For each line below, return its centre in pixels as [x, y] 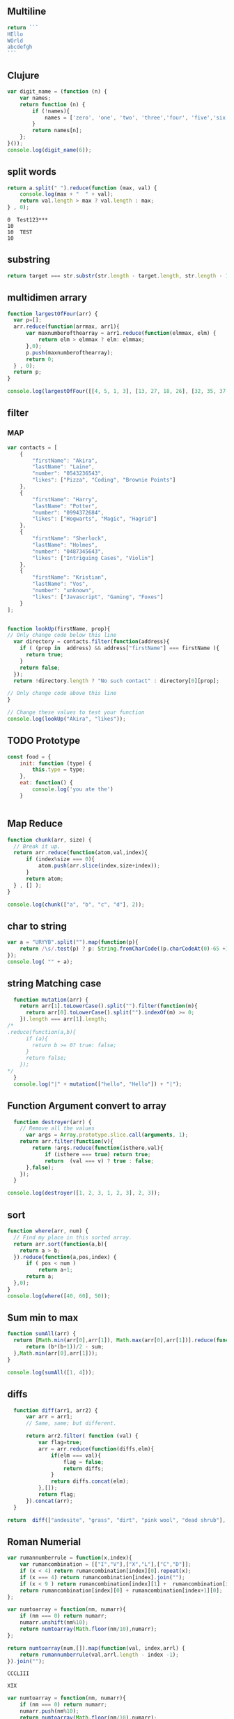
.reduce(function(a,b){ [42, 1032]
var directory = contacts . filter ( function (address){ [92, 642]
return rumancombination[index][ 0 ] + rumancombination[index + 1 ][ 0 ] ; [121, 1590]
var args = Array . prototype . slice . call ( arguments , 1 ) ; [107, 1135]
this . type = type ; [59, 770]
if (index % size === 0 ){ [60, 859]
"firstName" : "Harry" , [65, 499]
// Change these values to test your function [76, 712]
